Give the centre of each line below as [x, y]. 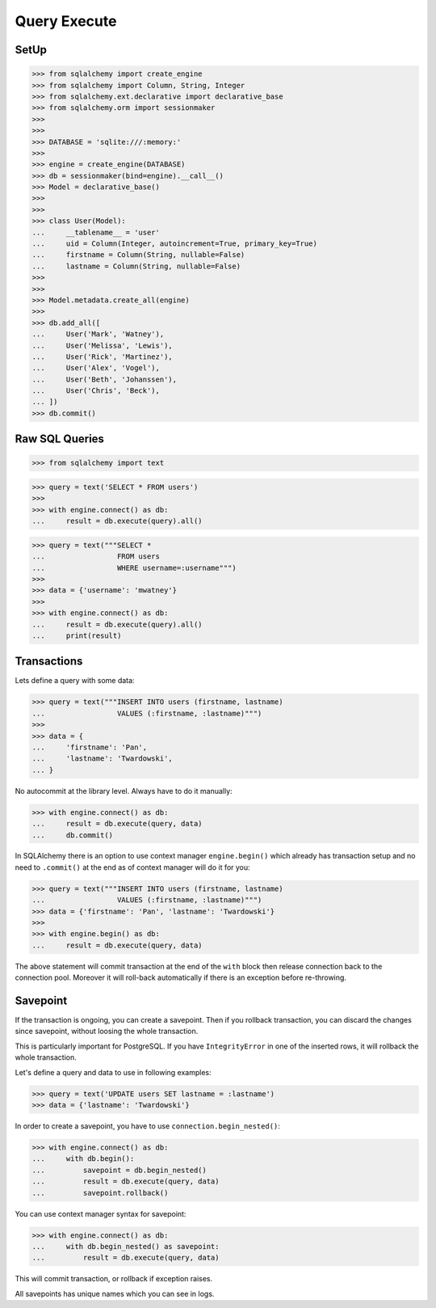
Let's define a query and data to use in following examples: [113, 1072]
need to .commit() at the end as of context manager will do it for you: [132, 867]
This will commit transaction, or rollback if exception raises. [114, 1279]
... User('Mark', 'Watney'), [98, 334]
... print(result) [77, 635]
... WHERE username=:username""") [134, 568]
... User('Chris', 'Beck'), [96, 391]
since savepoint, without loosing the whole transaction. [107, 1032]
